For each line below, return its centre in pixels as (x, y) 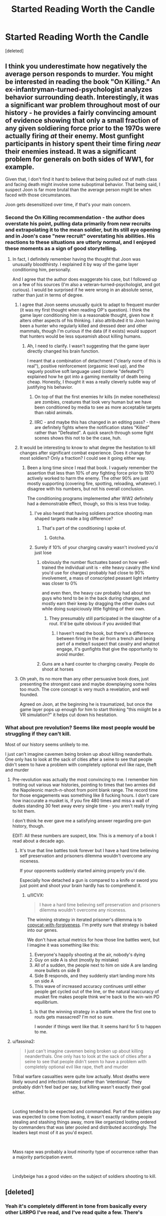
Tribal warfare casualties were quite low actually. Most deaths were (81, 1077)
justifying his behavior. (50, 387)
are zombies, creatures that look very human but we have (93, 402)
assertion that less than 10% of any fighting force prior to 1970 (90, 473)
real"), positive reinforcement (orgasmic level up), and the (86, 366)
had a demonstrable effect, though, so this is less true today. (89, 504)
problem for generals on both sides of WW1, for (80, 159)
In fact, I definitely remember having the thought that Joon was (76, 259)
